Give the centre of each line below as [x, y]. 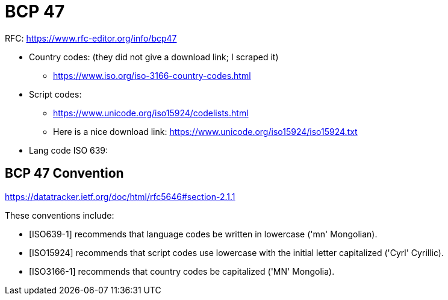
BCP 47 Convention [64, 173]
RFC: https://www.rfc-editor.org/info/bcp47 [91, 38]
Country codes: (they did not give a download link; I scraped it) [154, 57]
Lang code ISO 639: [69, 150]
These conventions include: [60, 215]
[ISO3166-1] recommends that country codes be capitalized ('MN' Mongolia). [182, 271]
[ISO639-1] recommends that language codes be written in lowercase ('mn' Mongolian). [203, 234]
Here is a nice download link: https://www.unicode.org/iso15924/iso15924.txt [205, 131]
